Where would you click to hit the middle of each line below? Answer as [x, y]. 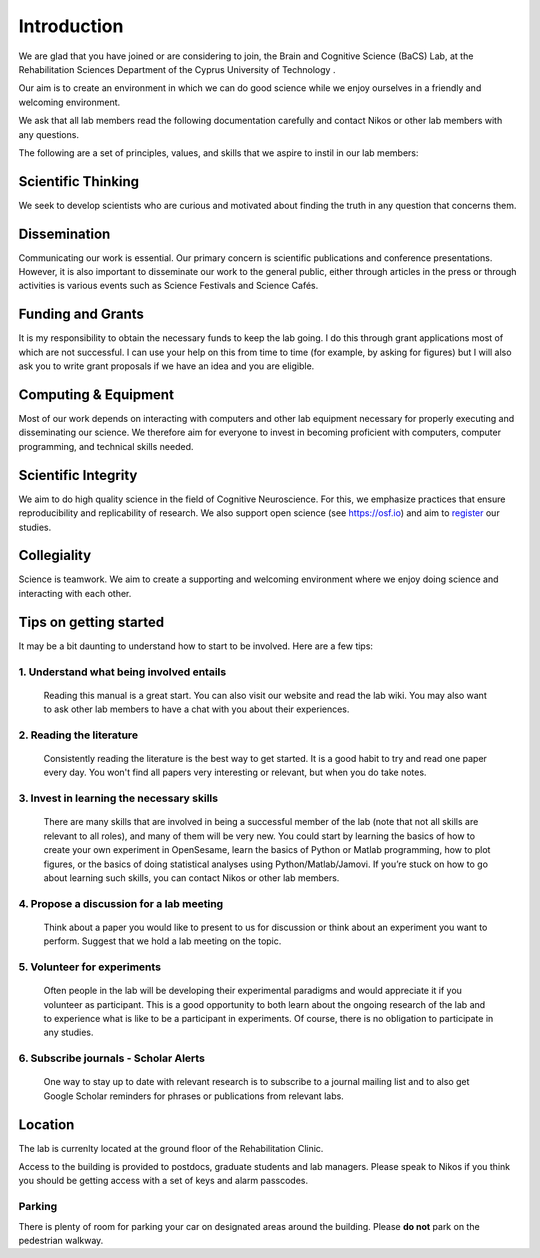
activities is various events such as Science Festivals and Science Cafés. [168, 286]
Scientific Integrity [78, 475]
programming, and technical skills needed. [106, 446]
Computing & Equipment [96, 394]
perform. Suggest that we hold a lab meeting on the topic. [162, 941]
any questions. [49, 134]
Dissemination [64, 233]
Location [46, 1124]
